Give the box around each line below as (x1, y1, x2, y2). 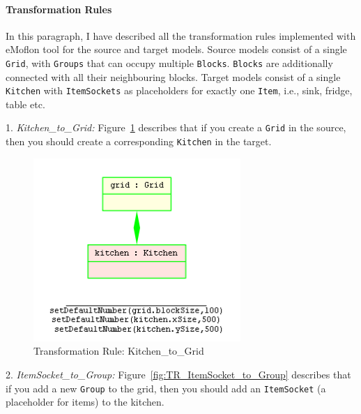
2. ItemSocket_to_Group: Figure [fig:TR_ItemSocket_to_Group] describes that (6, 367, 351, 382)
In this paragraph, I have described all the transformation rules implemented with (6, 28, 356, 43)
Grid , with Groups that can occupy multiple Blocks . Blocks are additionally (6, 55, 333, 70)
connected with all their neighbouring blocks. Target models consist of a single (6, 69, 341, 84)
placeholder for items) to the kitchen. (6, 394, 164, 409)
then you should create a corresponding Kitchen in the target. (6, 134, 272, 149)
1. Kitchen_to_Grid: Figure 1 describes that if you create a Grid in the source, (6, 120, 346, 135)
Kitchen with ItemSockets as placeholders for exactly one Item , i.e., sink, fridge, (6, 83, 353, 98)
